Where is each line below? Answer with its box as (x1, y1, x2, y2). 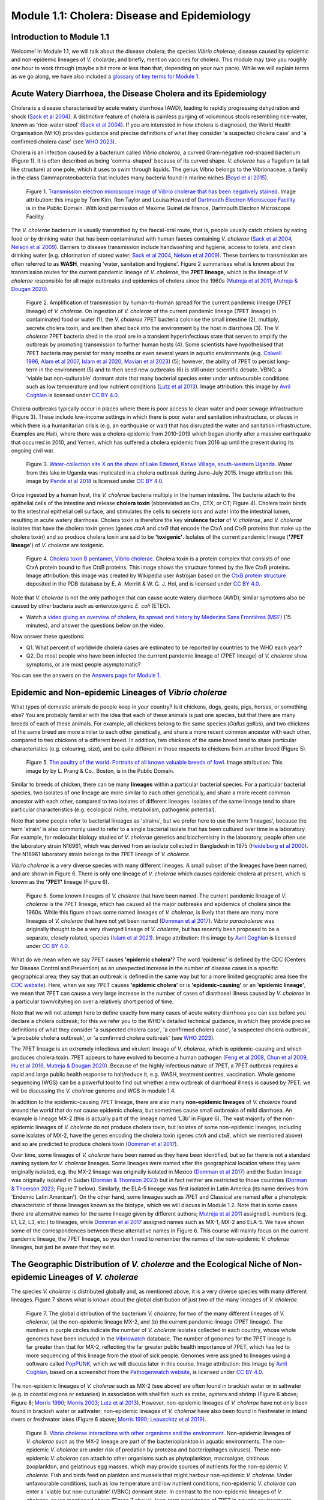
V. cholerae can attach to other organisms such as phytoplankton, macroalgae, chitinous (50, 1454, 269, 1462)
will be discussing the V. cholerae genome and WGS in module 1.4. (11, 1087, 176, 1094)
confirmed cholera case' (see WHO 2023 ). (11, 138, 116, 145)
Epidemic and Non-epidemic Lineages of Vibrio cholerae (11, 687, 227, 697)
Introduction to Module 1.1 (11, 32, 110, 42)
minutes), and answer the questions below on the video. (26, 622, 165, 629)
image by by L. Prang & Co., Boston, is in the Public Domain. (26, 767, 175, 774)
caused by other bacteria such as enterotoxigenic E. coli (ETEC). (11, 602, 171, 610)
